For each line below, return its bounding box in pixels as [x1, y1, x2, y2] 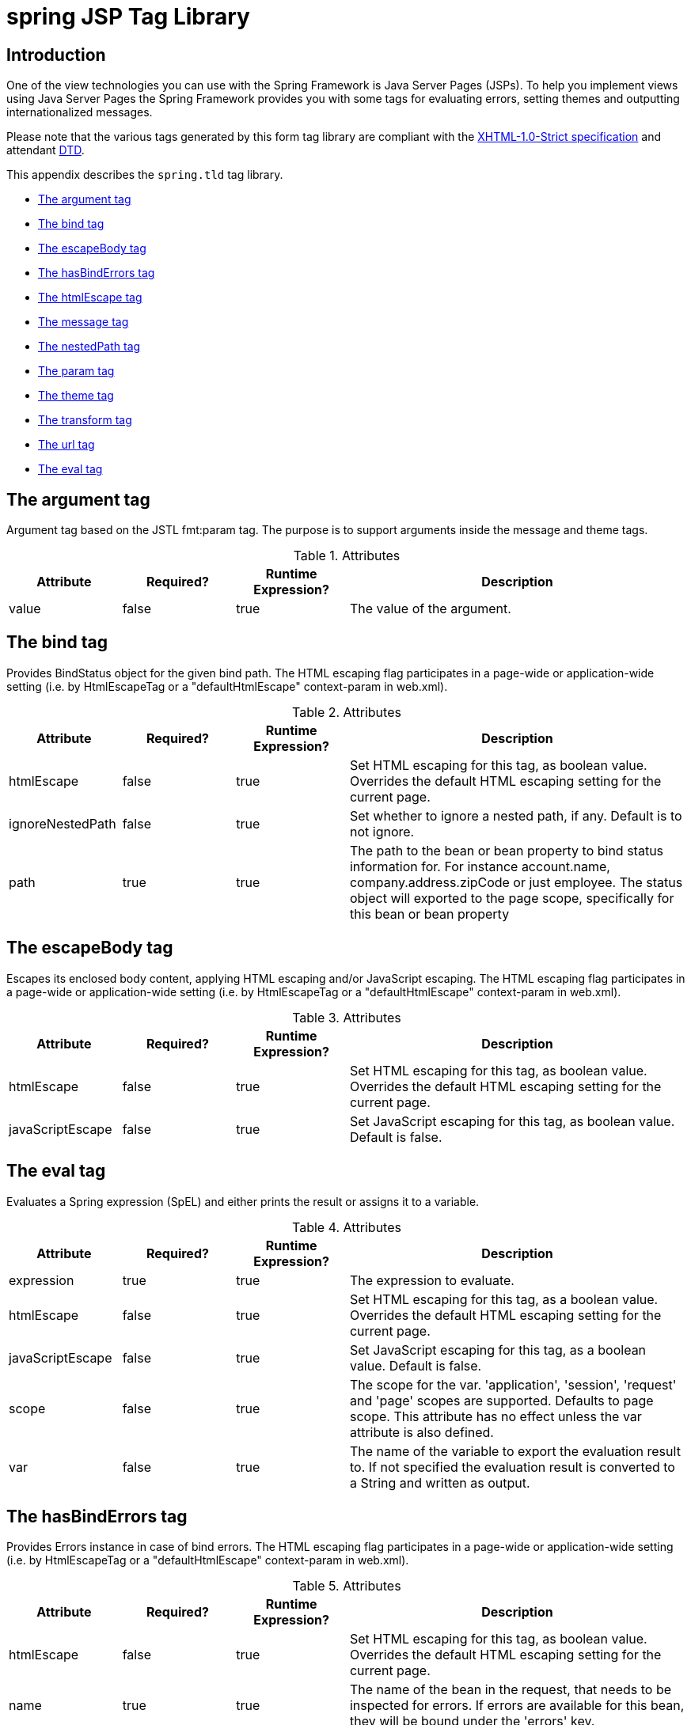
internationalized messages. [6, 105, 153, 119]
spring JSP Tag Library [6, 3, 250, 30]
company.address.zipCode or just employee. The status [349, 874, 683, 890]
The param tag [38, 364, 115, 378]
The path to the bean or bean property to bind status [349, 842, 664, 859]
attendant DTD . [6, 143, 85, 157]
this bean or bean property [349, 905, 510, 922]
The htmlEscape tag [38, 290, 142, 305]
